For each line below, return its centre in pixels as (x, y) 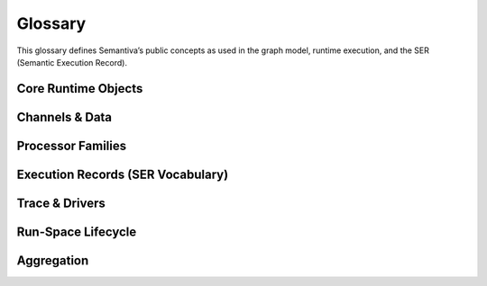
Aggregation (53, 260)
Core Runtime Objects (80, 89)
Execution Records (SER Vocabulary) (123, 174)
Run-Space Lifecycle (77, 232)
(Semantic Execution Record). (72, 62)
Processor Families (71, 145)
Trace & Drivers (61, 203)
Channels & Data (64, 117)
